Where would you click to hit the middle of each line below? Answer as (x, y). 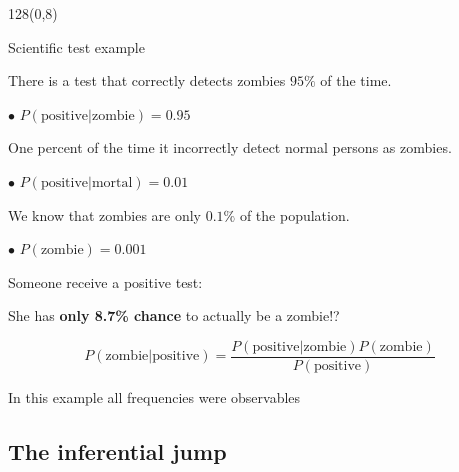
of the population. (294, 214)
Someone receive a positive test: (105, 281)
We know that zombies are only (104, 214)
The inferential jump (117, 450)
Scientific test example (76, 46)
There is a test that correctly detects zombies (147, 80)
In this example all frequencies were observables (154, 397)
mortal (112, 182)
